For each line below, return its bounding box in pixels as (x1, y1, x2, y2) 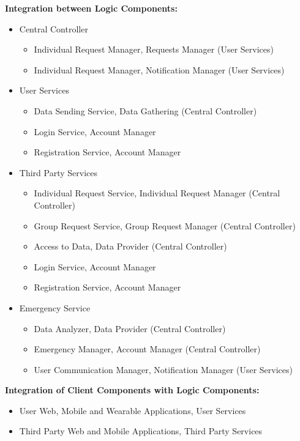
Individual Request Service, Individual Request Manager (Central (34, 187, 280, 199)
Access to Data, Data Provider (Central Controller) (34, 240, 227, 253)
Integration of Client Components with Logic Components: (5, 384, 260, 396)
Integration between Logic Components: (5, 2, 178, 14)
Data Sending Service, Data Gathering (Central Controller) (34, 104, 257, 117)
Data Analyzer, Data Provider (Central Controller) (34, 322, 226, 335)
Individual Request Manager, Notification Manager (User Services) (34, 63, 285, 76)
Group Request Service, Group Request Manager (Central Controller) (34, 219, 296, 232)
